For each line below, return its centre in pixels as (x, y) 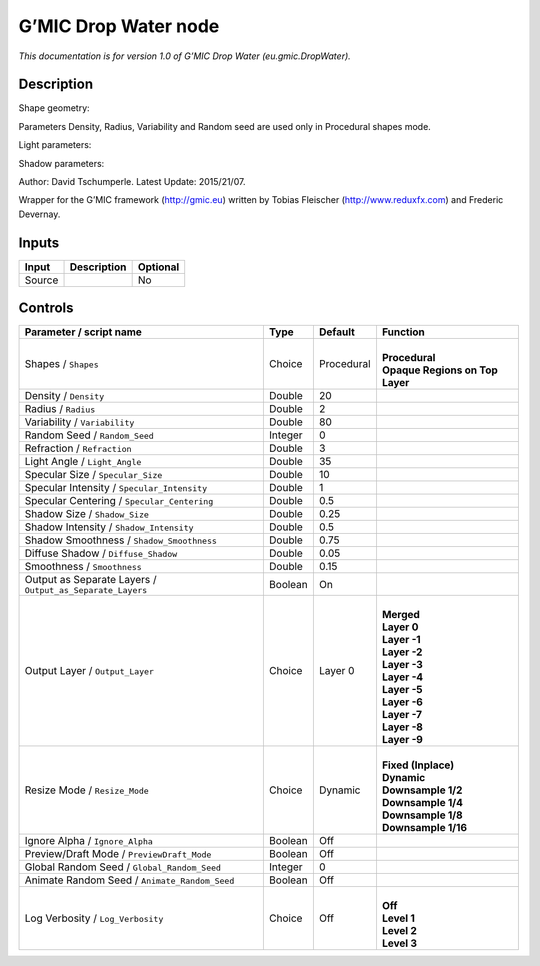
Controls (46, 308)
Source (41, 280)
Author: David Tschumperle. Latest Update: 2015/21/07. (132, 182)
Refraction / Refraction (78, 448)
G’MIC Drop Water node (119, 26)
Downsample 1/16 (424, 828)
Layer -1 (401, 640)
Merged (400, 615)
